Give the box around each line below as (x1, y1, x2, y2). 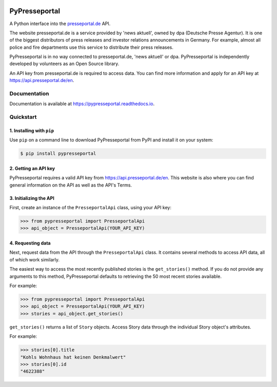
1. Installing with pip (9, 127, 54, 133)
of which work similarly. (9, 256, 60, 262)
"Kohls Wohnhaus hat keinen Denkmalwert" (20, 354, 126, 360)
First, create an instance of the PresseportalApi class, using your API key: (9, 205, 172, 211)
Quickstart (9, 113, 37, 120)
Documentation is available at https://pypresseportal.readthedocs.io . (9, 100, 155, 107)
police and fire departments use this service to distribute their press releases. (9, 44, 174, 50)
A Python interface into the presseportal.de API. (9, 21, 111, 27)
